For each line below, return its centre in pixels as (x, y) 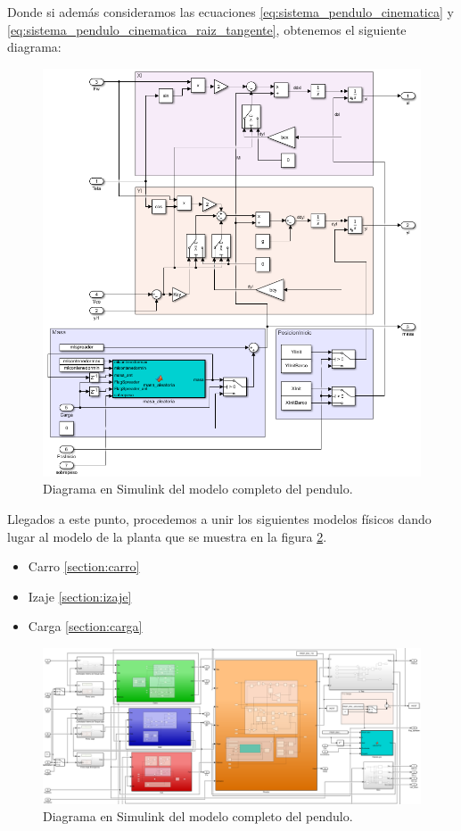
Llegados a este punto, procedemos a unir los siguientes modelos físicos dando (219, 518)
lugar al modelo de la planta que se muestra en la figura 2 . (167, 536)
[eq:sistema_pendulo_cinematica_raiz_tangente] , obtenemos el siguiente (207, 29)
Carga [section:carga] (85, 626)
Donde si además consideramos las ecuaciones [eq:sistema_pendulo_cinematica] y (230, 12)
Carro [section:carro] (84, 566)
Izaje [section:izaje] (80, 596)
